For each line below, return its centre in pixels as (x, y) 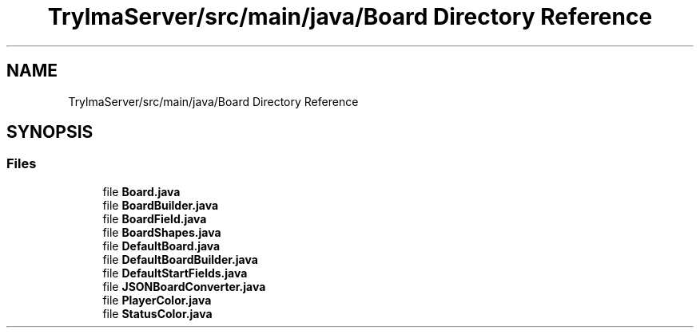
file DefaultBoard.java (161, 246)
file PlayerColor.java (157, 300)
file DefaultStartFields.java (175, 273)
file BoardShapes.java (162, 232)
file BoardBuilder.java (161, 205)
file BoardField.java (155, 218)
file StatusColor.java (157, 313)
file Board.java (141, 191)
